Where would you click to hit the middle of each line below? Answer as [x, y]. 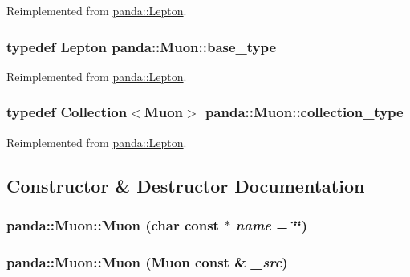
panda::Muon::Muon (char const [113, 224]
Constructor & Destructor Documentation [186, 185]
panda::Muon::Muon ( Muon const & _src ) [147, 261]
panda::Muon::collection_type [304, 112]
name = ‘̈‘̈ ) [271, 224]
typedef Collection [67, 112]
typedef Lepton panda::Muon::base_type [142, 46]
